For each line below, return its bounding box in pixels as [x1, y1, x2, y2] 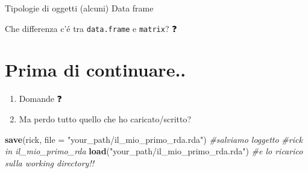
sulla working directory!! [5, 156, 94, 169]
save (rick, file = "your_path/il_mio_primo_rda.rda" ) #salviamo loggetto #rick [5, 133, 303, 145]
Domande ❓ [19, 92, 62, 105]
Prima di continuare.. [5, 57, 186, 82]
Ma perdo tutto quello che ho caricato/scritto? [19, 112, 192, 125]
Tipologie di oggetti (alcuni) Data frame [5, 2, 154, 14]
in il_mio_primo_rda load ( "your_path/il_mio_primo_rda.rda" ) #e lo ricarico [5, 145, 303, 157]
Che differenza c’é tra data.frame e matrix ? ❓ [5, 22, 177, 34]
